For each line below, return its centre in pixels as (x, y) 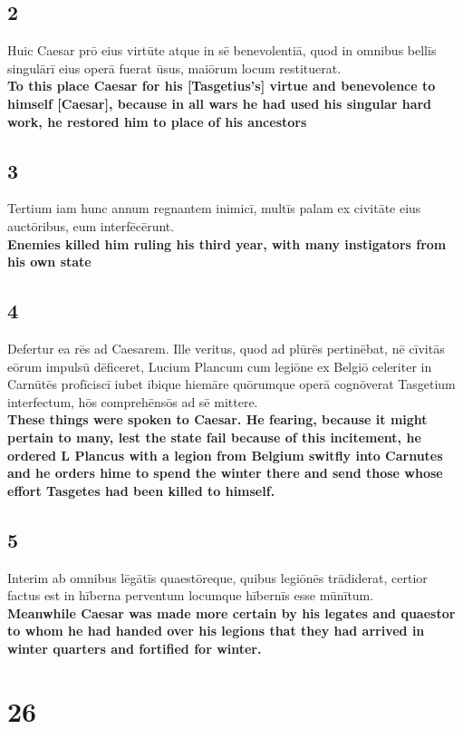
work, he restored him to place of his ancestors (157, 121)
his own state (49, 262)
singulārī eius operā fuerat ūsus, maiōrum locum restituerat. (174, 68)
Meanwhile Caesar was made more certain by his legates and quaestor (231, 612)
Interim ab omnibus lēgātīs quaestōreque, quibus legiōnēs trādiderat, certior (217, 577)
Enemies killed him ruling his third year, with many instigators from (227, 243)
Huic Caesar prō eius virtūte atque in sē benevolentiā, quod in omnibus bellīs (222, 50)
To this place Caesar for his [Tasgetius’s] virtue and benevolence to (222, 86)
